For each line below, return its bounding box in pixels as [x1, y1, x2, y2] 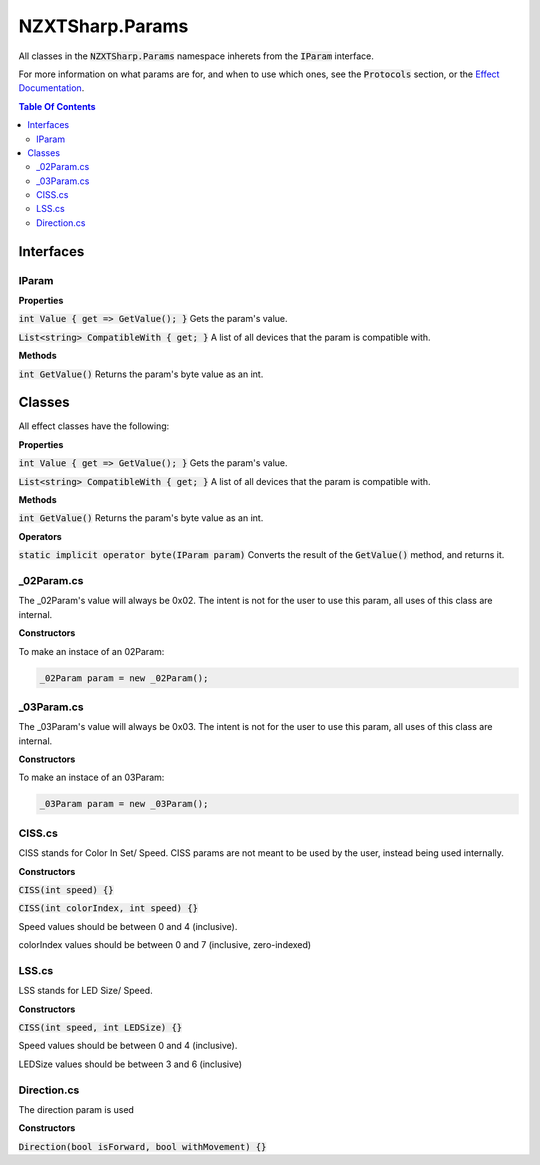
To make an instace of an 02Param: [18, 645, 165, 657]
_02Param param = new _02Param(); [39, 672, 209, 684]
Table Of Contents [18, 100, 96, 112]
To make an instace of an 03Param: [18, 771, 165, 784]
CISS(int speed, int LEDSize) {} [18, 1022, 183, 1033]
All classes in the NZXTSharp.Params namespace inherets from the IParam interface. [18, 50, 375, 62]
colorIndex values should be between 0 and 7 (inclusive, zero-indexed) [18, 939, 312, 951]
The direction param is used [18, 1103, 135, 1115]
